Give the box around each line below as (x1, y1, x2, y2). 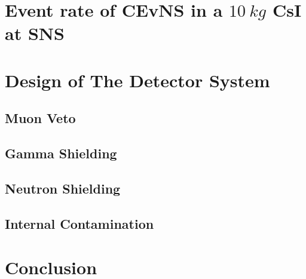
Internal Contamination (5, 214, 154, 232)
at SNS (5, 21, 65, 45)
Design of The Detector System (5, 68, 270, 92)
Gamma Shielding (5, 144, 117, 163)
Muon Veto (5, 109, 76, 127)
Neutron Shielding (5, 179, 121, 197)
